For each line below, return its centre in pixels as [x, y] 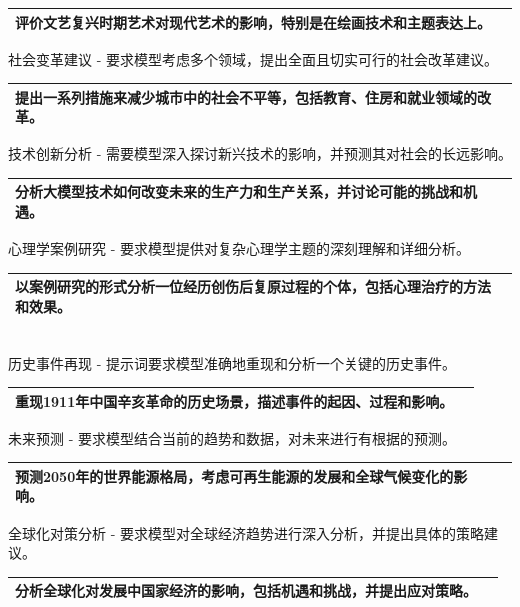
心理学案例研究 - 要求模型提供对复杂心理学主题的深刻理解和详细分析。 [239, 248]
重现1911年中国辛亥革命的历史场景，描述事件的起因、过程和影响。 [234, 400]
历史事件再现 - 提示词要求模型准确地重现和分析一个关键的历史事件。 [232, 362]
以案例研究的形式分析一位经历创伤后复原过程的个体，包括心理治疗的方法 [253, 286]
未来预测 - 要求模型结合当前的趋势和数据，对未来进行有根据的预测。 [232, 437]
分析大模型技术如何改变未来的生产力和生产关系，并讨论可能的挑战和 [239, 191]
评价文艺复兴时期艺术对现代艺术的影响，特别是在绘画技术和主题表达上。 [253, 21]
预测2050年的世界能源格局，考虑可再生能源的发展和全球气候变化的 [234, 475]
